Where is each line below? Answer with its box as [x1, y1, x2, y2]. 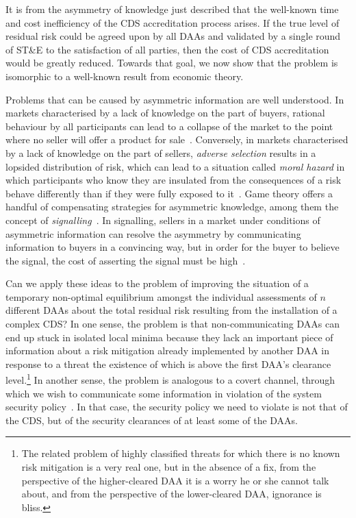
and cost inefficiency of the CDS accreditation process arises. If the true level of [5, 15, 340, 29]
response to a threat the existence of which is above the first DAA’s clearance [5, 356, 331, 371]
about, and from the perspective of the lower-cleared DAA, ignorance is [21, 486, 322, 501]
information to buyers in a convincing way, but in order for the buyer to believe [5, 240, 340, 254]
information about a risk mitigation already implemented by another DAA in [5, 343, 329, 358]
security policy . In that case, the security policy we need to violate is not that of [5, 399, 348, 414]
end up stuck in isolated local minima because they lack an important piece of [5, 330, 333, 344]
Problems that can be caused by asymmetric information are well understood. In [5, 92, 344, 106]
